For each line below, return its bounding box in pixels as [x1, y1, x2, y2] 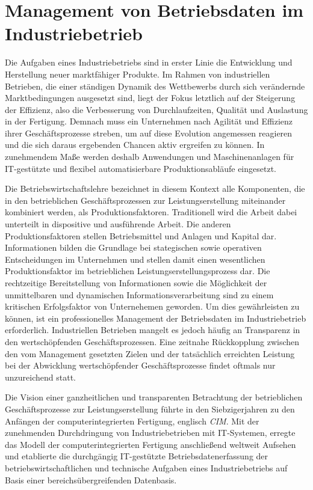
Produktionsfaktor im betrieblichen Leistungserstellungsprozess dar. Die [5, 265, 270, 277]
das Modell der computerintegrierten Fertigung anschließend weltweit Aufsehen [5, 438, 296, 450]
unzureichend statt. [5, 370, 76, 383]
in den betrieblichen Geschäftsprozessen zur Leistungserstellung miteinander [5, 194, 286, 206]
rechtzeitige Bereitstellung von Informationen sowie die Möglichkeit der [5, 277, 267, 289]
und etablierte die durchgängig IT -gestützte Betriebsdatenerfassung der [5, 450, 268, 462]
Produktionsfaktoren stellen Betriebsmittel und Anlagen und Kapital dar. [5, 229, 277, 242]
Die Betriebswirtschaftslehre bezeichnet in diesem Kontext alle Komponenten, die [5, 182, 305, 195]
